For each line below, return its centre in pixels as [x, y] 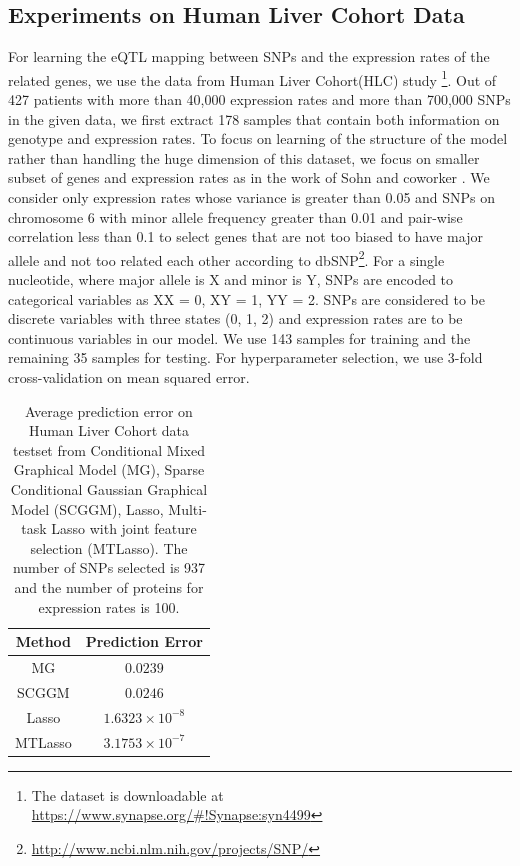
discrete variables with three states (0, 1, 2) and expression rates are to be [235, 318]
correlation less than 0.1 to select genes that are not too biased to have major [245, 236]
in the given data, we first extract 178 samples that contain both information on [254, 118]
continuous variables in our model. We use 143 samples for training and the [239, 337]
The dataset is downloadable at [127, 794]
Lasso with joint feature [124, 528]
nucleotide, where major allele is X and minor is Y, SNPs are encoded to [231, 279]
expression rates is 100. [109, 606]
